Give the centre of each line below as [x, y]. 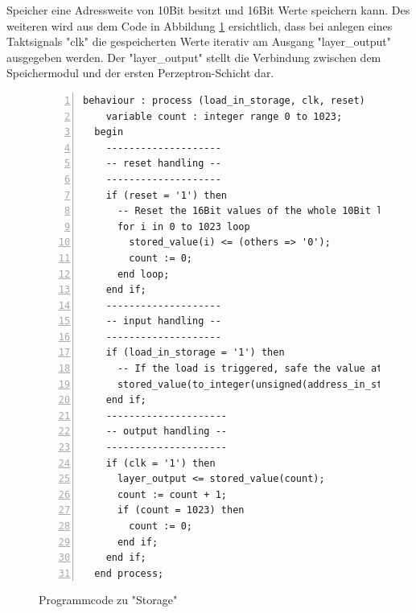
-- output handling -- [166, 432]
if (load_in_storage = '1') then [195, 353]
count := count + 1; [172, 494]
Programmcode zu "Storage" [108, 600]
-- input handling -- [163, 321]
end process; [129, 573]
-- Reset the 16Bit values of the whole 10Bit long [258, 211]
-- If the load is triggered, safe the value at [250, 369]
